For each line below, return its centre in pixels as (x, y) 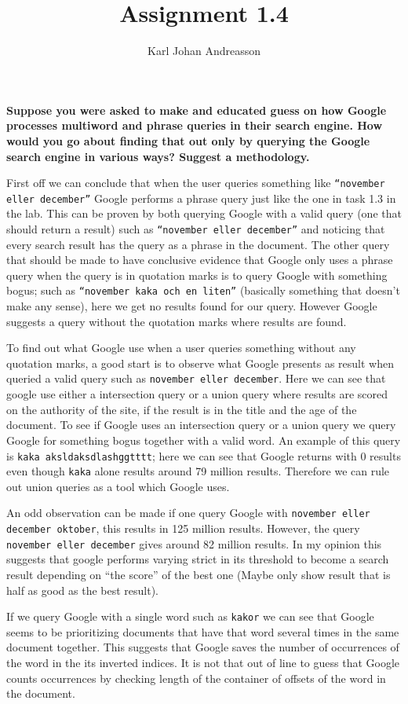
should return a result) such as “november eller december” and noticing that (196, 229)
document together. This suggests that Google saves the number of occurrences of (203, 647)
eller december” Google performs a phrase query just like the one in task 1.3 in (201, 198)
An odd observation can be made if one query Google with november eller (188, 513)
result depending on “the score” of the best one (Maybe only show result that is (199, 574)
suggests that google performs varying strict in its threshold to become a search (198, 559)
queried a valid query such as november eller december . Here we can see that (196, 378)
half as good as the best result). (83, 590)
